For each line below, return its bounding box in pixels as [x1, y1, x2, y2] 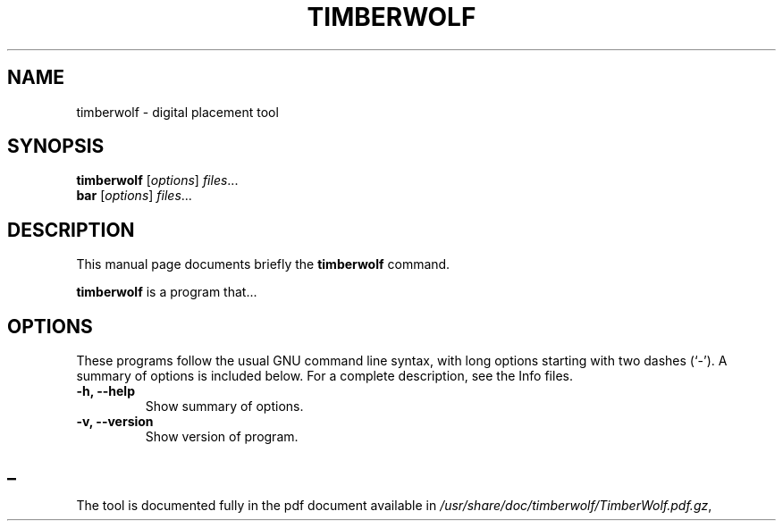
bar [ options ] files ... [76, 188, 192, 204]
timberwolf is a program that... [76, 284, 257, 300]
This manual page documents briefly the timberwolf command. [76, 256, 450, 272]
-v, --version [76, 414, 154, 430]
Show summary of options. [145, 398, 304, 415]
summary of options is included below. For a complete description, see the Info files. [76, 368, 573, 384]
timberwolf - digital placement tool [76, 104, 279, 120]
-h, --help [76, 383, 135, 399]
